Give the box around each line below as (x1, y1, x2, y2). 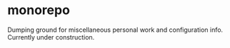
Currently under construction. (7, 32, 95, 41)
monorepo (7, 2, 70, 18)
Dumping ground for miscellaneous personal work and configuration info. (7, 25, 224, 34)
